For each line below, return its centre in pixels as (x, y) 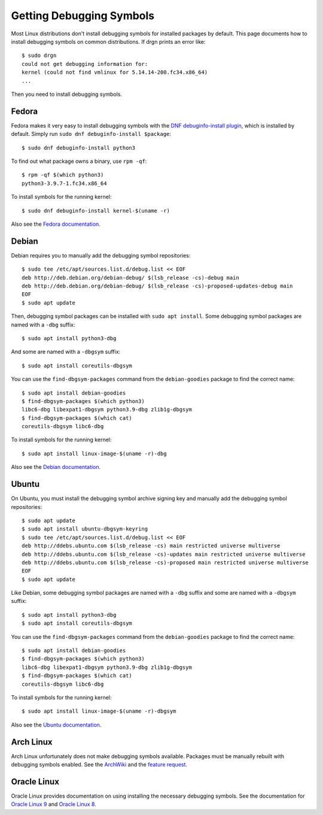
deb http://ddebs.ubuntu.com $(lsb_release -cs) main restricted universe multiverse (151, 546)
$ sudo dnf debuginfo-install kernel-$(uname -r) (96, 210)
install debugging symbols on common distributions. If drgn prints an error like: (108, 41)
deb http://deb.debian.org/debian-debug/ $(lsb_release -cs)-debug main (130, 278)
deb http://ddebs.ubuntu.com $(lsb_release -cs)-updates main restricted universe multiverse (164, 554)
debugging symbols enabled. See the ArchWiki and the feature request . (99, 765)
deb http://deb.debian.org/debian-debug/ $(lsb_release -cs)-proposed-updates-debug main (157, 286)
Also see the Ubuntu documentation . (56, 725)
